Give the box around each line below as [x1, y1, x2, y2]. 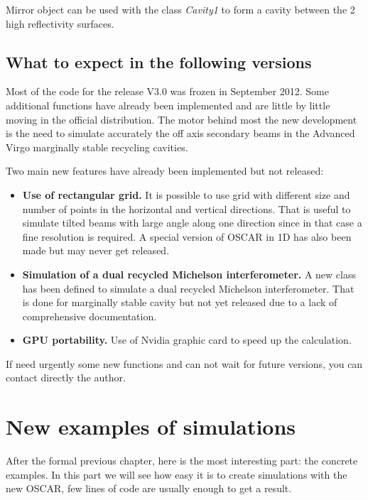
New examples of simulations [6, 412, 296, 441]
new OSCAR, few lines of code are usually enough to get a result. [6, 481, 292, 496]
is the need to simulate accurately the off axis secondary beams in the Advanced [6, 126, 355, 141]
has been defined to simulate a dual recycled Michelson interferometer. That [22, 281, 355, 295]
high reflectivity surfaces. [6, 16, 114, 31]
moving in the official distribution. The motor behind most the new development [6, 112, 357, 126]
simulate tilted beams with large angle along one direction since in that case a [22, 215, 362, 230]
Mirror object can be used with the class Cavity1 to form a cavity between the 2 [6, 2, 355, 16]
